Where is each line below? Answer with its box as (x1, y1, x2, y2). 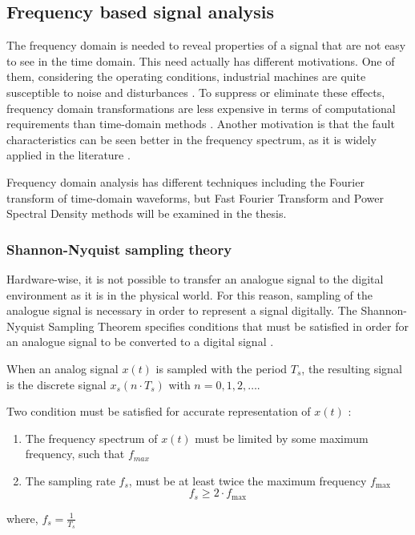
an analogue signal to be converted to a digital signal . (6, 333, 274, 350)
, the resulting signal (301, 360, 402, 376)
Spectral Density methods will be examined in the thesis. (6, 205, 287, 222)
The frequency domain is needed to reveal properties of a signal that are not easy (6, 37, 406, 54)
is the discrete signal (6, 376, 107, 392)
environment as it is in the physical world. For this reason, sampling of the (6, 286, 373, 303)
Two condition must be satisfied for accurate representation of (6, 403, 311, 420)
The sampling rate (25, 472, 115, 489)
